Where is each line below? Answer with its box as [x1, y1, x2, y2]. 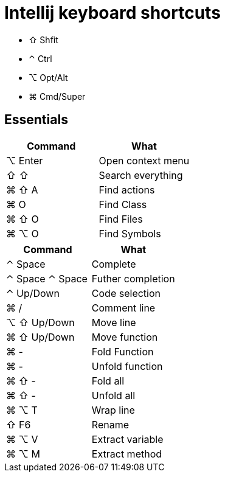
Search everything [99, 169, 183, 181]
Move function [91, 330, 158, 343]
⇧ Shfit [29, 34, 58, 45]
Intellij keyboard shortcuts [4, 2, 221, 23]
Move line [91, 316, 136, 329]
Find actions [99, 183, 155, 196]
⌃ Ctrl [29, 53, 52, 64]
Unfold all [91, 389, 136, 402]
